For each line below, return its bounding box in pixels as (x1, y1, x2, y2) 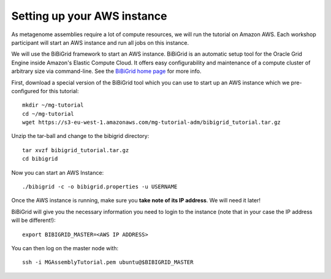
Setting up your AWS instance (11, 9, 167, 23)
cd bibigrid (22, 155, 58, 162)
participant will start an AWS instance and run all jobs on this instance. (11, 39, 189, 46)
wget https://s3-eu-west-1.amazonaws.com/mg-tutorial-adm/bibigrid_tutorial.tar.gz (22, 119, 281, 126)
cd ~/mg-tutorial (22, 110, 74, 117)
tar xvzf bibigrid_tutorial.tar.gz (22, 147, 129, 153)
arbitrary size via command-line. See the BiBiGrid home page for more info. (11, 67, 202, 75)
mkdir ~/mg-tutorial (22, 102, 84, 109)
